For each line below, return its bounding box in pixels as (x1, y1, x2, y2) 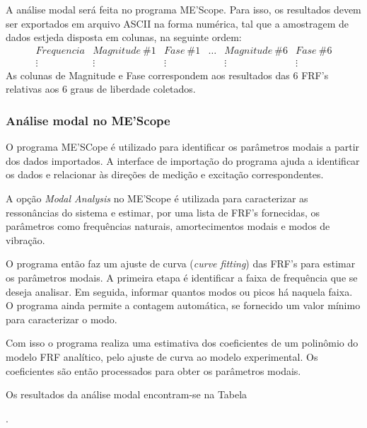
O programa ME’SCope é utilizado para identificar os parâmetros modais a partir (6, 139, 360, 154)
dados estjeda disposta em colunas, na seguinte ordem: (6, 30, 242, 45)
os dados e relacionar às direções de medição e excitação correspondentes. (6, 167, 324, 182)
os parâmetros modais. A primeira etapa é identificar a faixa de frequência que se (6, 270, 358, 284)
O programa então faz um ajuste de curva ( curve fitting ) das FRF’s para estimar (6, 256, 356, 271)
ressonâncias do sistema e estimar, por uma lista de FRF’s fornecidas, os (6, 204, 320, 219)
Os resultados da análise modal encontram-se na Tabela (6, 387, 247, 402)
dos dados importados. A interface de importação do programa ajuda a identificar (6, 153, 360, 168)
